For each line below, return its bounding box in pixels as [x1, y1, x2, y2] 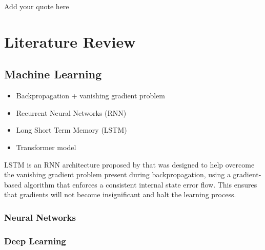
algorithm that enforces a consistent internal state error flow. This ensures [24, 179, 257, 190]
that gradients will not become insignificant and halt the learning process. [4, 189, 236, 200]
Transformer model [16, 141, 76, 152]
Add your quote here [4, 1, 69, 11]
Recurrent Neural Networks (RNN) [16, 107, 127, 118]
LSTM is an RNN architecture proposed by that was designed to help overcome [4, 159, 255, 170]
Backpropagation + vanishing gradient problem [16, 90, 165, 101]
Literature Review [4, 31, 136, 52]
